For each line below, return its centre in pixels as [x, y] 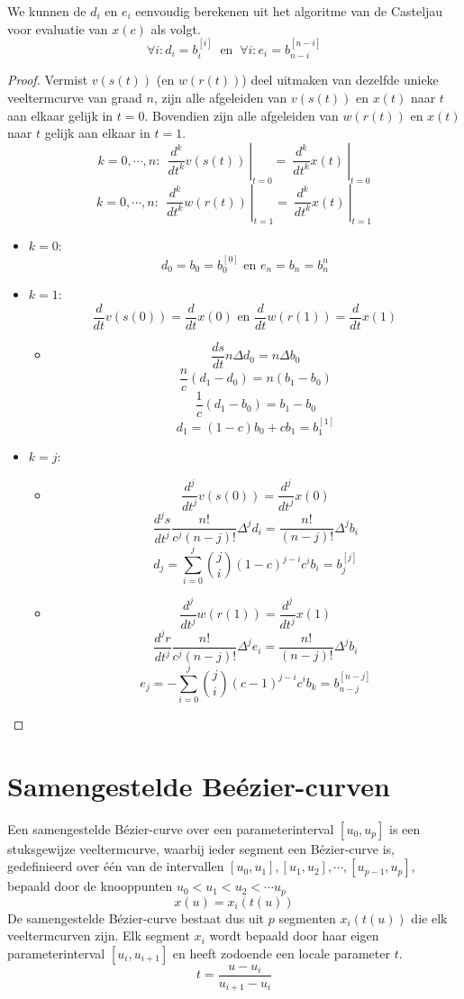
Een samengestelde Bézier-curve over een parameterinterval [171, 828]
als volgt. [176, 28]
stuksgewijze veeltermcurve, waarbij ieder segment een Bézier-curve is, [201, 848]
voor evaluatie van [58, 28]
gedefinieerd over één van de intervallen [116, 866]
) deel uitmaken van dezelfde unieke [340, 80]
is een [405, 828]
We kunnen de [47, 11]
